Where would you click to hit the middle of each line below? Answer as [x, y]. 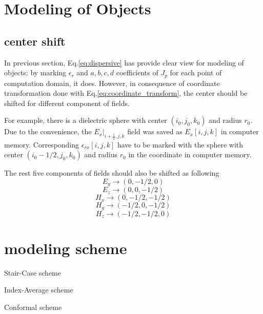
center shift [35, 41]
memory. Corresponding [42, 144]
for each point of [196, 72]
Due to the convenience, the [48, 131]
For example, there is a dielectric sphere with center [86, 120]
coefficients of [137, 72]
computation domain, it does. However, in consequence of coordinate [112, 83]
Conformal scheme [33, 307]
